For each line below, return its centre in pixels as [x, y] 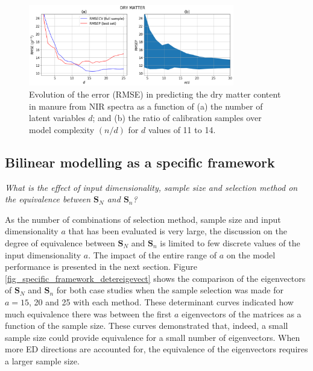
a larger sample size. [42, 360]
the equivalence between [48, 199]
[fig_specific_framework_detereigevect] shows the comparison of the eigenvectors [155, 278]
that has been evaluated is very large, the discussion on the [178, 231]
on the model [251, 254]
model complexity [62, 129]
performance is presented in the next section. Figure [101, 267]
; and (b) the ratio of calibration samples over [177, 118]
